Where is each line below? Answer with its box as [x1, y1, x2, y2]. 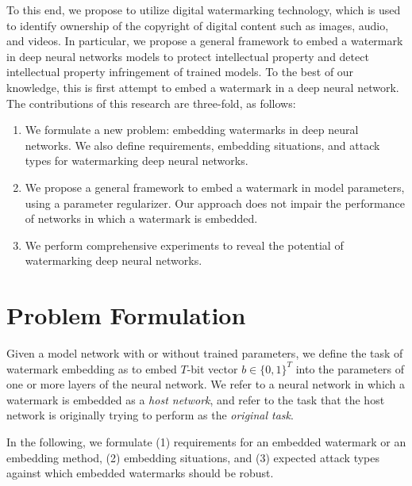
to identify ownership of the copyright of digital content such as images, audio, [6, 17, 389, 33]
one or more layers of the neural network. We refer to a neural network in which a [6, 376, 406, 392]
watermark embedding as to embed [6, 360, 177, 377]
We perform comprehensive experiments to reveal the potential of [25, 236, 344, 253]
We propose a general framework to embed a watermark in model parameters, [25, 178, 405, 195]
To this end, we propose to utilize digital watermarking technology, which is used [6, 2, 401, 17]
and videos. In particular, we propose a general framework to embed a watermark [6, 33, 403, 49]
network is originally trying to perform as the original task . [6, 407, 294, 423]
